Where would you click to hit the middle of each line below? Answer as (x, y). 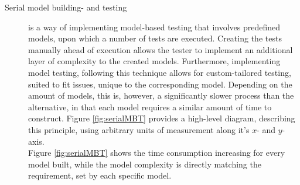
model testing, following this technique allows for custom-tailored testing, (160, 72)
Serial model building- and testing (66, 7)
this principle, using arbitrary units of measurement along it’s (139, 129)
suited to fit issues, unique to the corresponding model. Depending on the (160, 84)
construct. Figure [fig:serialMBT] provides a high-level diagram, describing (162, 118)
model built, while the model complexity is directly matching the (145, 164)
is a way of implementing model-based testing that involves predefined (154, 27)
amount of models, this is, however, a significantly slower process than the (161, 95)
